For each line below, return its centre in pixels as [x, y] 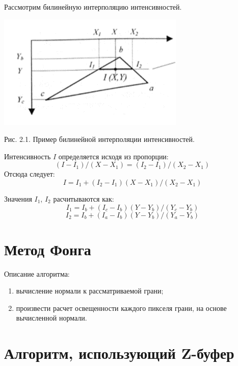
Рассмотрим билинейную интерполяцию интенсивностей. [93, 7]
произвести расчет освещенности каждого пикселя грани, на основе [121, 308]
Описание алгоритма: [37, 273]
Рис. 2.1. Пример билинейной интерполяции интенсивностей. [99, 139]
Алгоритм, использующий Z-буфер [119, 353]
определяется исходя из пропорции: [113, 156]
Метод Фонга [48, 249]
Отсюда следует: [30, 174]
